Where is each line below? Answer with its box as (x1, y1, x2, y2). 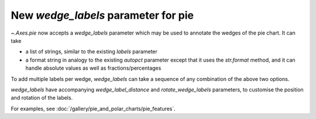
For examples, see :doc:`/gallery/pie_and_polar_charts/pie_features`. (11, 105, 176, 112)
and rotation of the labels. (11, 94, 73, 101)
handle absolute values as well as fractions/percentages (25, 64, 162, 72)
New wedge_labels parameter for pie (11, 9, 194, 22)
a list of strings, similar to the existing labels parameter (25, 48, 158, 55)
